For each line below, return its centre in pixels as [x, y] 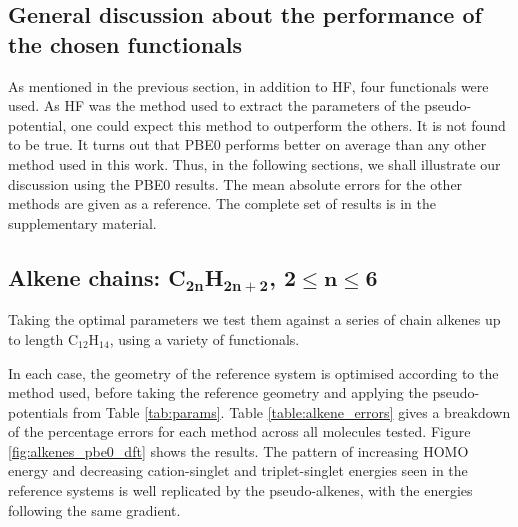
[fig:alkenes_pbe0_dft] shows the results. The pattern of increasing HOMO [238, 450]
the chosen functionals [125, 43]
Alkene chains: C [97, 276]
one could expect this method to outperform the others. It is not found [288, 124]
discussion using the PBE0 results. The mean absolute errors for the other [235, 183]
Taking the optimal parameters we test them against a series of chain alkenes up [254, 319]
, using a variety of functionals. [204, 338]
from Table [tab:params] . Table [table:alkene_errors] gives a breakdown [291, 411]
